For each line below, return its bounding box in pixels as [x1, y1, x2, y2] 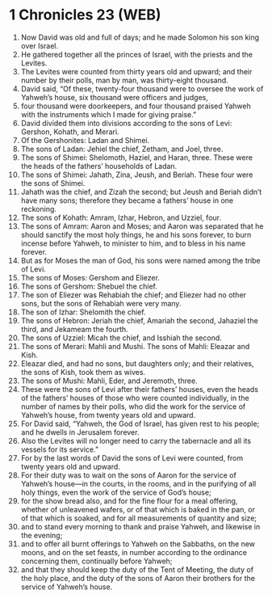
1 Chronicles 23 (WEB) [9, 6, 161, 24]
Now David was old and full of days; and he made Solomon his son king [20, 32, 260, 42]
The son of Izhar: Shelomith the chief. [20, 307, 146, 317]
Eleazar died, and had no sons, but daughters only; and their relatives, [20, 358, 254, 368]
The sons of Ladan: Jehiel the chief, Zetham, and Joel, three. [20, 144, 224, 154]
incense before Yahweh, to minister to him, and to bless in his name [20, 238, 246, 248]
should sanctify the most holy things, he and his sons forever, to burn [20, 230, 252, 239]
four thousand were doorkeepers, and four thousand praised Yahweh [20, 101, 251, 111]
